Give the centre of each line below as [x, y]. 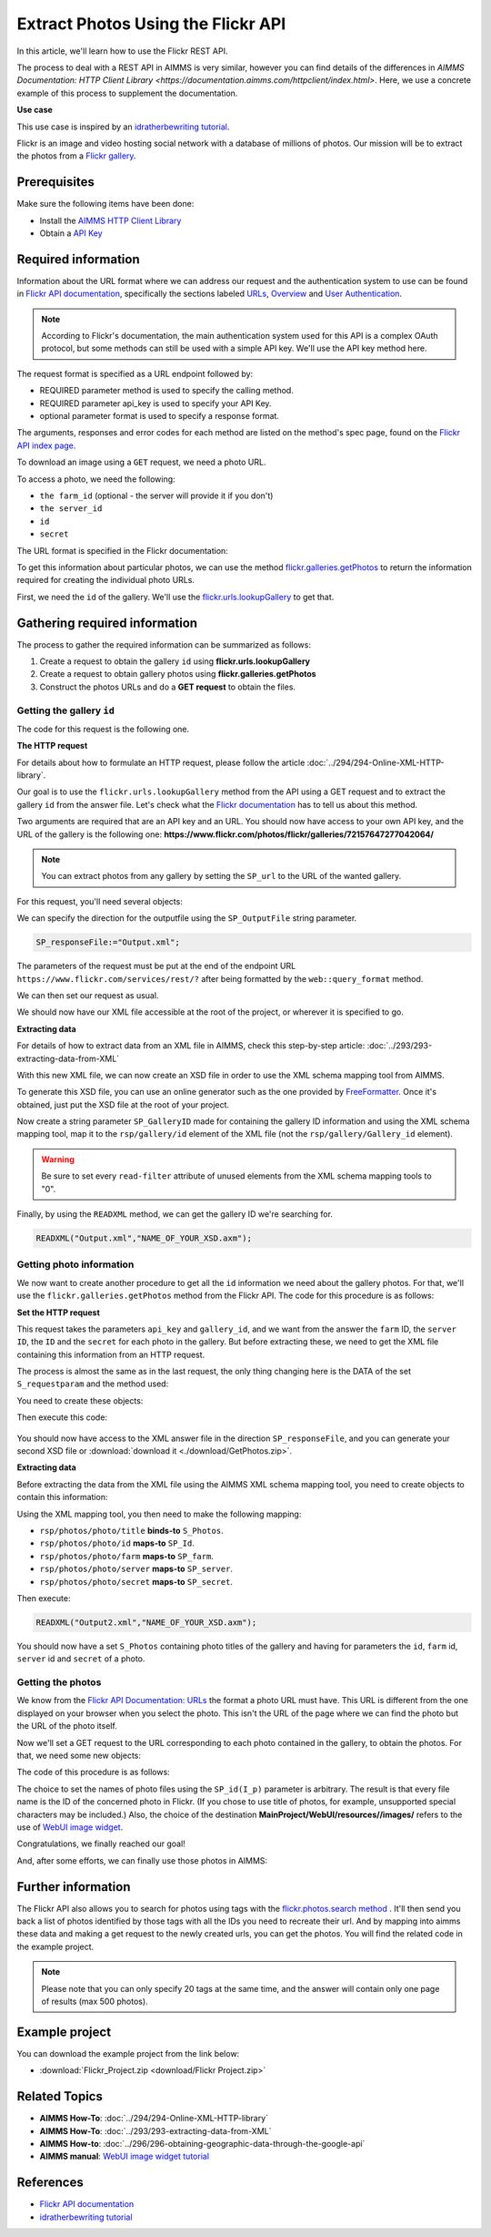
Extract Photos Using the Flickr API [151, 24]
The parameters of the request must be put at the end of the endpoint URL [156, 966]
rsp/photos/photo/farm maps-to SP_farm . [126, 1556]
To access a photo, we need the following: [96, 479]
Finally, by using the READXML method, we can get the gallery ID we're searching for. [175, 1214]
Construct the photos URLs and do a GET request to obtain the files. [167, 687]
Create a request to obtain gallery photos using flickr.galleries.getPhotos [178, 674]
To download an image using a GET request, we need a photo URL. [141, 462]
